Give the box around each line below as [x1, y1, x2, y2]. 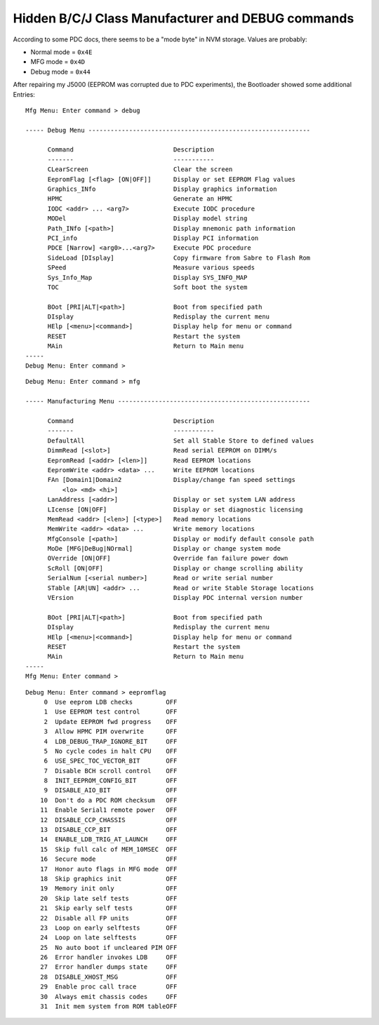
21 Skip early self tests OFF [39, 904, 178, 912]
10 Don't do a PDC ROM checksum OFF [39, 796, 178, 804]
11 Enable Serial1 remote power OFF [39, 806, 178, 814]
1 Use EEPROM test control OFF [44, 708, 178, 716]
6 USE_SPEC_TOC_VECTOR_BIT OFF [44, 757, 178, 765]
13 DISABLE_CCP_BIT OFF [39, 826, 178, 834]
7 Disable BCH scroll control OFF [44, 767, 178, 775]
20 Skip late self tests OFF [39, 895, 178, 902]
